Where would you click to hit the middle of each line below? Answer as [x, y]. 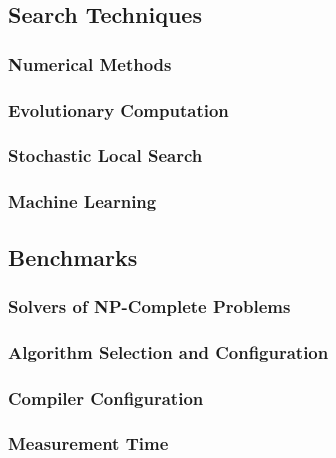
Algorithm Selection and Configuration [168, 351]
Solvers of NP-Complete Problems [149, 305]
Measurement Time [88, 443]
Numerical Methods [90, 63]
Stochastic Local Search [105, 155]
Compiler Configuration [106, 397]
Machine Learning [82, 201]
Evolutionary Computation [118, 109]
